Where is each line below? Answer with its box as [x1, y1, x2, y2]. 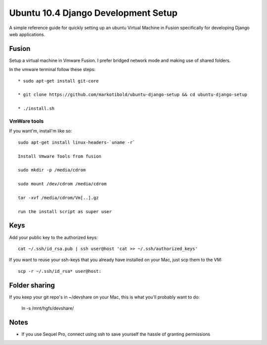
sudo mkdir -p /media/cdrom [18, 167, 86, 173]
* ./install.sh [18, 106, 55, 111]
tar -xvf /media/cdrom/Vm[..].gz [18, 195, 99, 200]
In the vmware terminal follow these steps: [9, 67, 96, 73]
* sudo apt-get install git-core [18, 78, 99, 84]
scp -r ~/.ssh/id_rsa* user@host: [18, 268, 101, 274]
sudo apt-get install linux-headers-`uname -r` [18, 139, 135, 145]
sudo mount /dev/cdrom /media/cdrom [18, 181, 107, 187]
